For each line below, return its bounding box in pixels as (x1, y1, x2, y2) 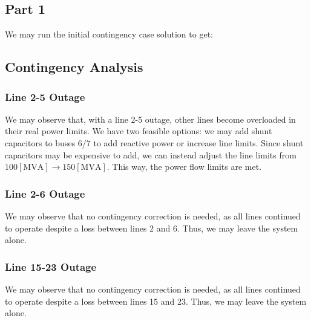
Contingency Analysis (5, 57, 143, 76)
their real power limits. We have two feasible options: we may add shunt (5, 125, 272, 137)
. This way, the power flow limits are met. (106, 160, 262, 173)
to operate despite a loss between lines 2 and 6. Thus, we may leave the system (5, 221, 298, 234)
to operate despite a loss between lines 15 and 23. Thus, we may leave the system (5, 294, 307, 307)
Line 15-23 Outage (5, 259, 97, 274)
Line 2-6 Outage (5, 186, 85, 201)
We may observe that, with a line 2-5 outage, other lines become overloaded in (5, 112, 296, 125)
